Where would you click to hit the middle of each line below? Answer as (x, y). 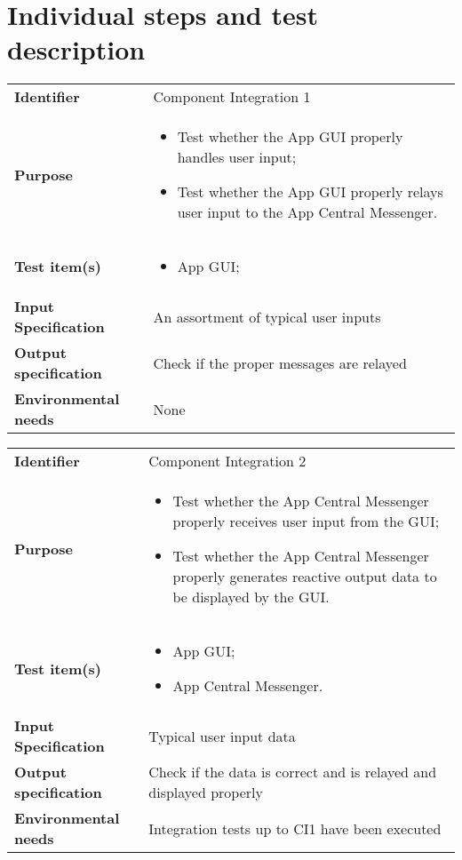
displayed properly (206, 792)
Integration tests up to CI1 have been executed (295, 828)
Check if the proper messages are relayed (280, 362)
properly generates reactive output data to (305, 577)
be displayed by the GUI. (251, 597)
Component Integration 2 (227, 461)
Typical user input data (222, 736)
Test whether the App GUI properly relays (310, 192)
